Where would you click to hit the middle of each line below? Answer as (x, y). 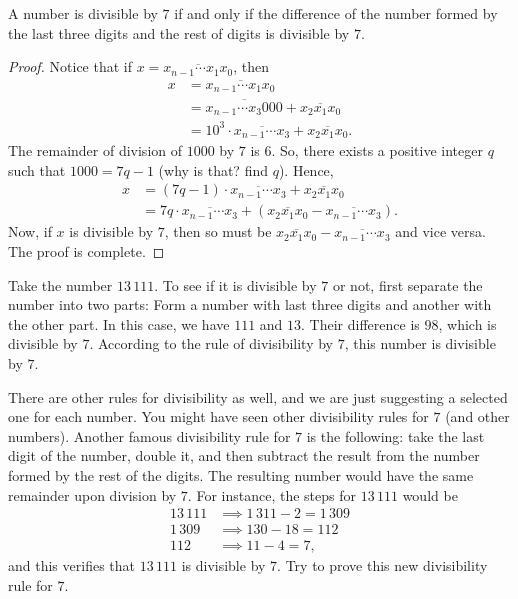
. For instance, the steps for (271, 494)
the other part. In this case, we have (119, 323)
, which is (467, 323)
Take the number (60, 284)
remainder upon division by (92, 494)
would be (430, 494)
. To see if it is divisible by (235, 284)
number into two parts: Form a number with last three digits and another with (250, 304)
